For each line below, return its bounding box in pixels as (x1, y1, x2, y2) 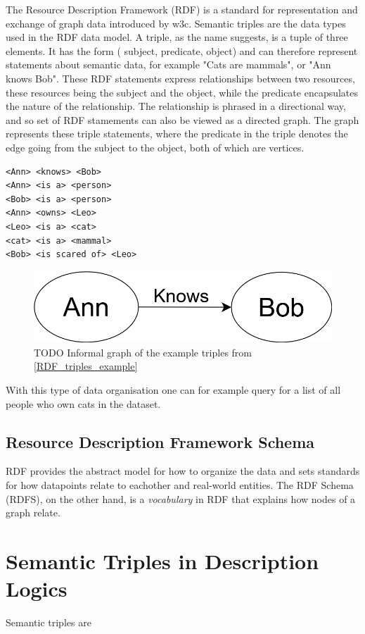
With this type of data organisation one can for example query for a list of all (6, 382, 341, 397)
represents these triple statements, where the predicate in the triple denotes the (6, 126, 348, 141)
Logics (6, 574, 68, 603)
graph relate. (6, 505, 60, 520)
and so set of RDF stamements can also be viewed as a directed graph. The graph (6, 112, 359, 127)
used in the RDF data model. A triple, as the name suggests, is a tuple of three (6, 30, 348, 44)
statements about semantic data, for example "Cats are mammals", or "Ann (6, 57, 331, 72)
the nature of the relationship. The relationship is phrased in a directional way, (6, 99, 346, 113)
